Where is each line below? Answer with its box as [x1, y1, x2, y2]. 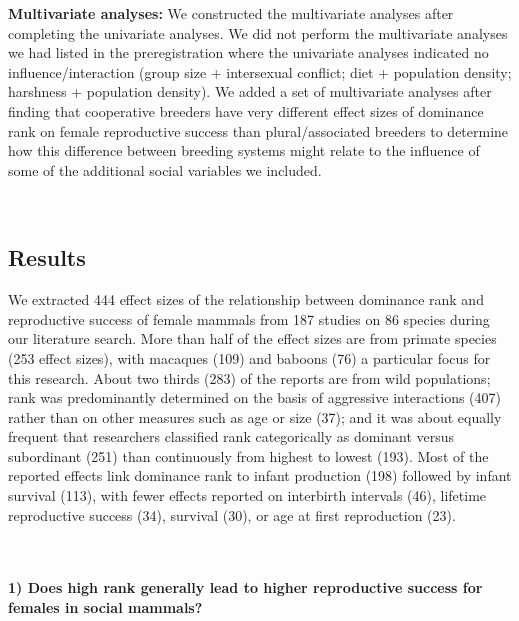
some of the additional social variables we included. [8, 159, 322, 180]
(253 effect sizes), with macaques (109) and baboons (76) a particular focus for [8, 347, 491, 368]
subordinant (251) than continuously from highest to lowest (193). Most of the [8, 445, 489, 466]
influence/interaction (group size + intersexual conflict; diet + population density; [8, 61, 512, 82]
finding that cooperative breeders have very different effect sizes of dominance [8, 100, 484, 121]
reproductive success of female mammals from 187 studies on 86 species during [8, 308, 490, 329]
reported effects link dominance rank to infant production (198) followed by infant [8, 465, 512, 486]
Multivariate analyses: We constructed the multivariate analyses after [8, 3, 454, 23]
